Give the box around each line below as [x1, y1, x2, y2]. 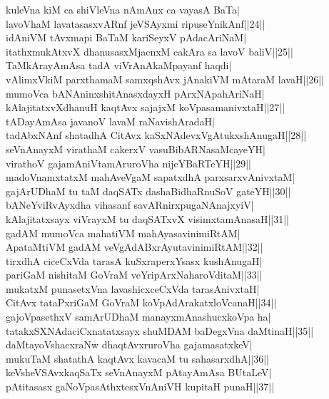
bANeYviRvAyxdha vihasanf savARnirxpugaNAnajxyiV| [6, 197, 254, 212]
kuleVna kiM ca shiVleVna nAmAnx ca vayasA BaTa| [6, 2, 240, 16]
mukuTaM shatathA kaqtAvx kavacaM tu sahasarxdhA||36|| [6, 351, 269, 366]
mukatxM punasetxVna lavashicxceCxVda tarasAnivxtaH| [6, 281, 260, 296]
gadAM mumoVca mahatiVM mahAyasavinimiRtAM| [6, 225, 241, 240]
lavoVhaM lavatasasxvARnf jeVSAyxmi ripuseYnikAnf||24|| [6, 16, 265, 31]
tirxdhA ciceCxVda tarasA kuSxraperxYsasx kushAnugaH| [6, 253, 263, 268]
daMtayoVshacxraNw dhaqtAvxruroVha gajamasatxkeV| [6, 337, 253, 352]
